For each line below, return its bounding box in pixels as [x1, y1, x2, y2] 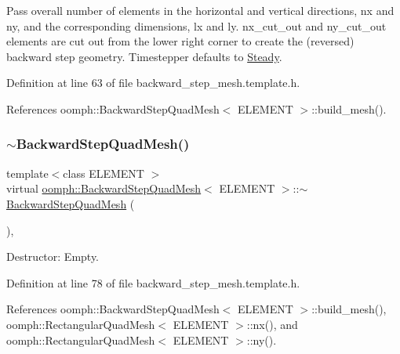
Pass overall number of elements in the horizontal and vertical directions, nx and [6, 2, 395, 18]
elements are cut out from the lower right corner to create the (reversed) [6, 33, 355, 49]
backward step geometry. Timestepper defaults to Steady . [6, 48, 282, 64]
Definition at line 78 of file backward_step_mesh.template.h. [6, 274, 300, 291]
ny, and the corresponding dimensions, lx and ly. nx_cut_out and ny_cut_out [6, 17, 387, 34]
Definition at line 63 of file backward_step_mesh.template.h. [6, 74, 300, 91]
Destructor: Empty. [6, 248, 100, 265]
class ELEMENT [63, 164, 144, 181]
